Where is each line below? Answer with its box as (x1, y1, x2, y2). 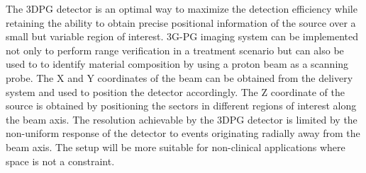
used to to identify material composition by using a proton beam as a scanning (6, 56, 349, 71)
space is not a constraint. (6, 153, 115, 168)
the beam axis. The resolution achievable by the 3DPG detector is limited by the (6, 112, 357, 126)
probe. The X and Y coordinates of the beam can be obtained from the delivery (6, 70, 353, 85)
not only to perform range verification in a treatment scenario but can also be (6, 42, 344, 57)
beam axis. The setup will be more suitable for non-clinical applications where (6, 139, 345, 154)
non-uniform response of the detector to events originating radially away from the (6, 126, 360, 141)
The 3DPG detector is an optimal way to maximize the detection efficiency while (6, 1, 357, 16)
